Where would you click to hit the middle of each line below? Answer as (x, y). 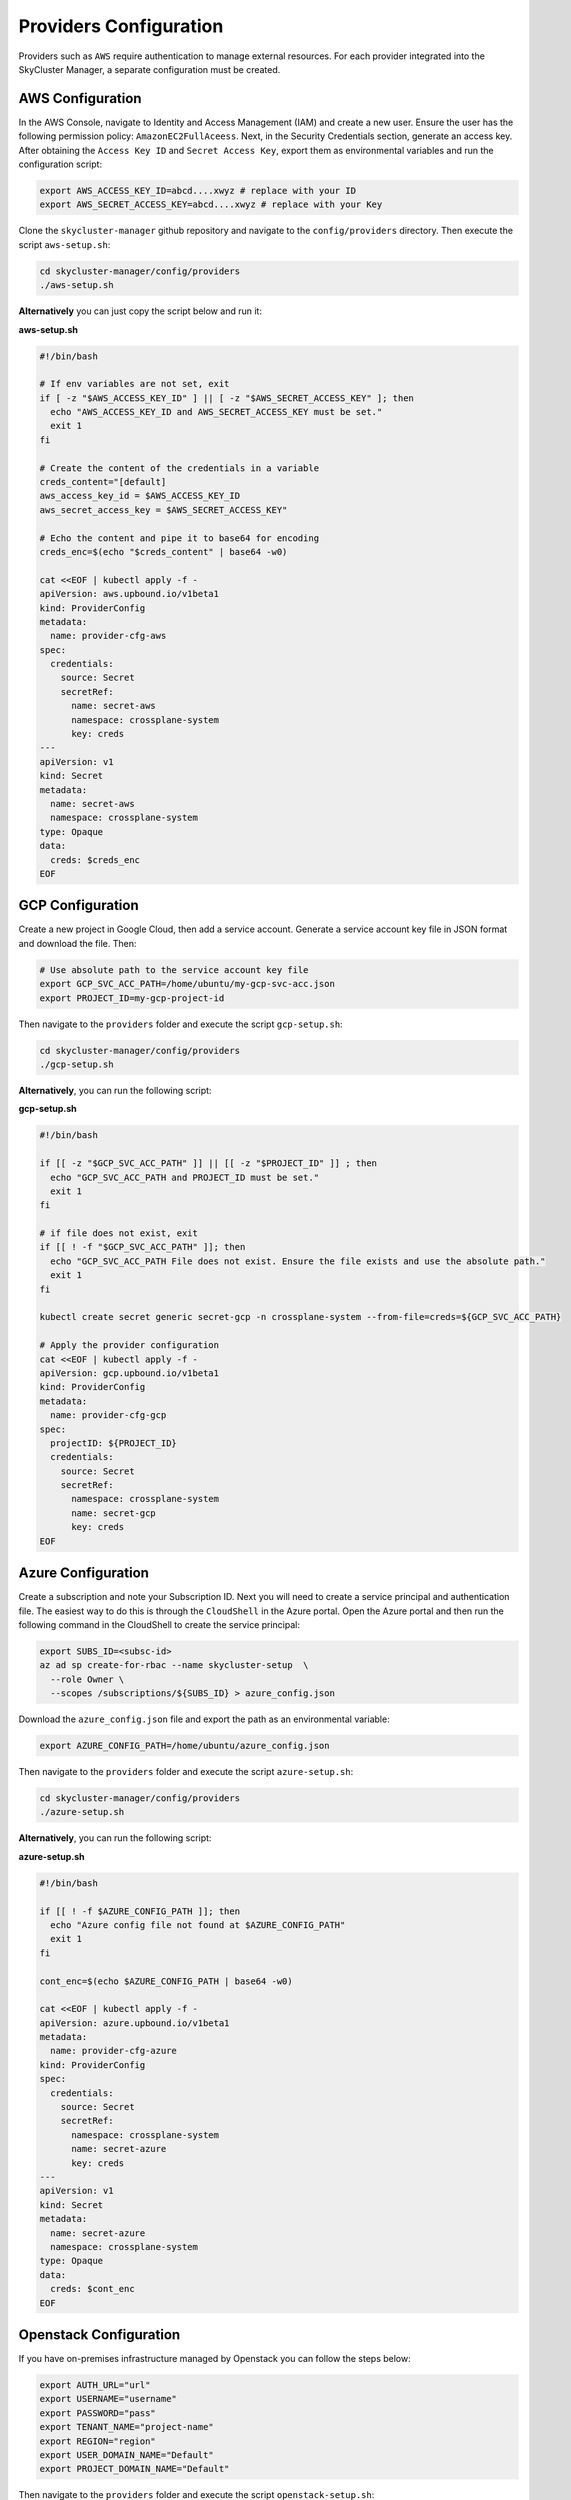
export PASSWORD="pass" (98, 2413)
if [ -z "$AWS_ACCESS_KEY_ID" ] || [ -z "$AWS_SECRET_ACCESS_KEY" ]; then (227, 398)
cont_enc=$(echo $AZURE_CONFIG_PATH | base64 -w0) (166, 1981)
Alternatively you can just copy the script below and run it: (140, 311)
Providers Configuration (121, 26)
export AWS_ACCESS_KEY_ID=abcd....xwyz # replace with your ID (198, 190)
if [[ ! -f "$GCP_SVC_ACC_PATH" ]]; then (142, 1247)
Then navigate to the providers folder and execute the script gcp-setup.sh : (181, 1024)
